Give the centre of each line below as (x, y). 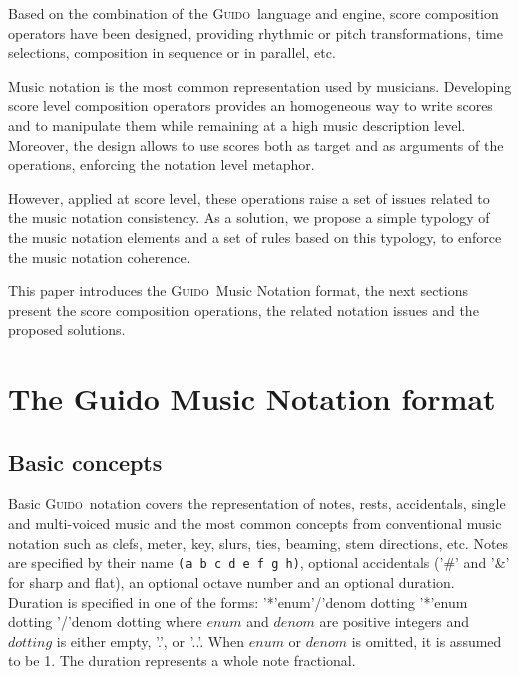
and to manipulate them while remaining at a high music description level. (237, 124)
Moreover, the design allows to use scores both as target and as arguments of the (256, 144)
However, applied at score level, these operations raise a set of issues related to (249, 197)
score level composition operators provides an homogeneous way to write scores (250, 105)
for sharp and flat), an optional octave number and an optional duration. (231, 581)
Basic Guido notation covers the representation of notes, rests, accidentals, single (257, 503)
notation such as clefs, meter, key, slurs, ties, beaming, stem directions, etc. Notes (258, 542)
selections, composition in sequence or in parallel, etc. (172, 52)
